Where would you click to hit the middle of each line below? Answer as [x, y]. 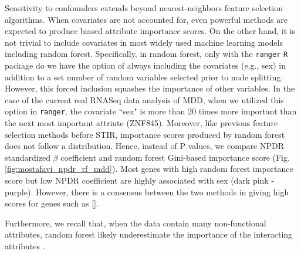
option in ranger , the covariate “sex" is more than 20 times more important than [151, 111]
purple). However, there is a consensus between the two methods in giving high [147, 192]
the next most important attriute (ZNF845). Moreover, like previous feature [141, 123]
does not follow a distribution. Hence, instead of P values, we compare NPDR [144, 146]
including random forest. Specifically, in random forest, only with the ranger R [146, 54]
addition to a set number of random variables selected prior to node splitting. [144, 77]
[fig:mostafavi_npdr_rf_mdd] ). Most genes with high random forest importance [149, 169]
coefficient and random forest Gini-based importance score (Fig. [175, 157]
